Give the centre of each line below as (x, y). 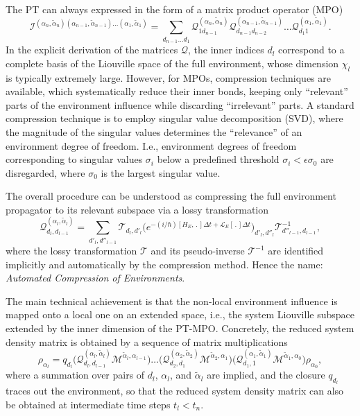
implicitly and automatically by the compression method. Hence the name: (164, 264)
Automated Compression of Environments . (95, 278)
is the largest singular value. (161, 172)
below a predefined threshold (218, 159)
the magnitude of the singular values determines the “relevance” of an (154, 131)
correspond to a (311, 50)
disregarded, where (45, 172)
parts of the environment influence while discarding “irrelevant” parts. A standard (180, 104)
